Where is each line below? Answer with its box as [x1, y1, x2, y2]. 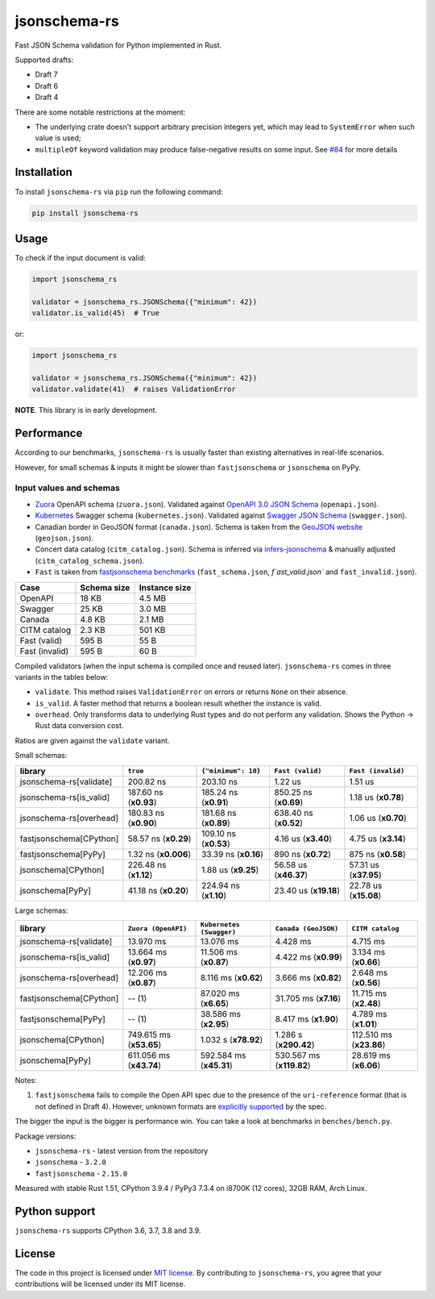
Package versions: [14, 1131, 77, 1141]
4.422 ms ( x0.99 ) [275, 951, 342, 963]
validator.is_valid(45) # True [31, 309, 160, 318]
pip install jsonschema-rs [31, 208, 139, 218]
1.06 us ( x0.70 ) [349, 812, 407, 823]
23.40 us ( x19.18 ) [274, 885, 341, 896]
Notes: [14, 1076, 37, 1085]
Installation [14, 165, 72, 179]
